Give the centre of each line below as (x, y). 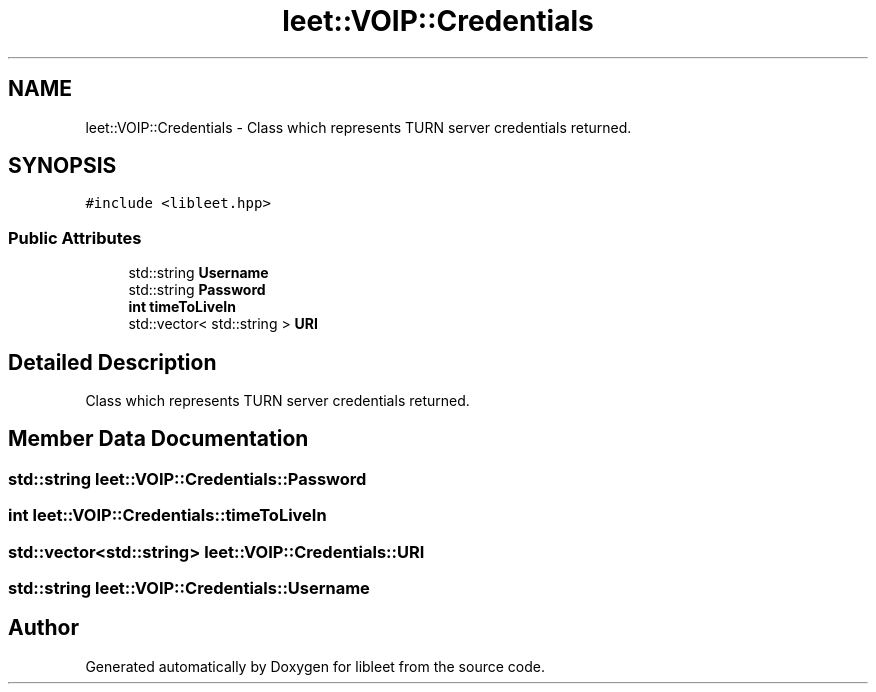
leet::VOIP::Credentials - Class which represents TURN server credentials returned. (358, 127)
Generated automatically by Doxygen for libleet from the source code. (315, 666)
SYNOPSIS (62, 166)
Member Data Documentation (158, 439)
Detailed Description (112, 362)
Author (43, 628)
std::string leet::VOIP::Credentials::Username (189, 588)
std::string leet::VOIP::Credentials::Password (187, 478)
